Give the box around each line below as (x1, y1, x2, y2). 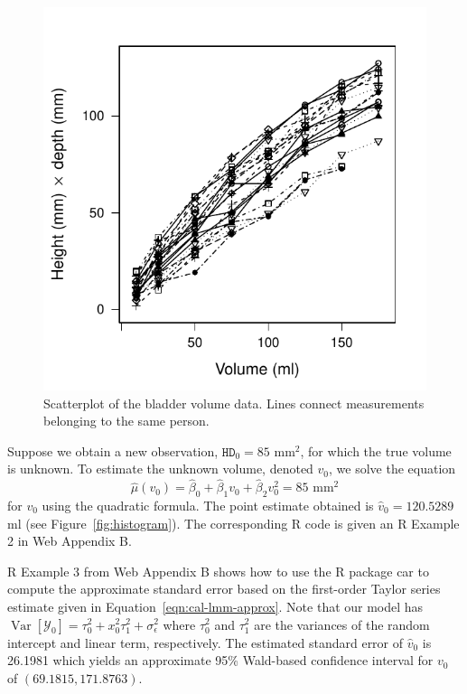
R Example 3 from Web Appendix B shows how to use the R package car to (7, 561, 429, 580)
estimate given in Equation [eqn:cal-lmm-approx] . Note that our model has (7, 596, 424, 615)
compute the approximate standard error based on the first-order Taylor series (7, 579, 441, 598)
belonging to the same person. (43, 411, 210, 430)
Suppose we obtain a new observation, (7, 441, 219, 460)
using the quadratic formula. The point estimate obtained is (42, 495, 374, 514)
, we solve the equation (329, 459, 456, 478)
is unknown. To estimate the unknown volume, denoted (7, 459, 313, 478)
